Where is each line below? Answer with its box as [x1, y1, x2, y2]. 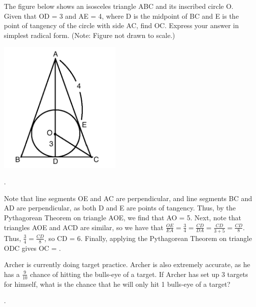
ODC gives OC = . [4, 242, 61, 253]
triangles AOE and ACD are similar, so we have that [4, 222, 163, 232]
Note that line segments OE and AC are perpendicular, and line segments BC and [4, 193, 253, 203]
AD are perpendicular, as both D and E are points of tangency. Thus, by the [4, 203, 236, 213]
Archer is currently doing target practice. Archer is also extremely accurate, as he [4, 259, 250, 270]
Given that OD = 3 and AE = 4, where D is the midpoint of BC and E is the [4, 10, 239, 21]
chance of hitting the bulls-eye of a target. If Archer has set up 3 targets [30, 269, 248, 279]
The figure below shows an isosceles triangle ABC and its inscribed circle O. [4, 1, 233, 11]
